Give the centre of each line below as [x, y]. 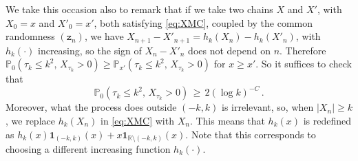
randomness [30, 36]
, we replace [30, 120]
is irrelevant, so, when [268, 107]
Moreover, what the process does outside [91, 107]
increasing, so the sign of [90, 50]
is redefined [327, 120]
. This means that [227, 120]
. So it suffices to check [304, 64]
